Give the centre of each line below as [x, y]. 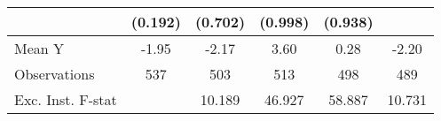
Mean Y [39, 48]
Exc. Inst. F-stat [66, 99]
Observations [55, 74]
